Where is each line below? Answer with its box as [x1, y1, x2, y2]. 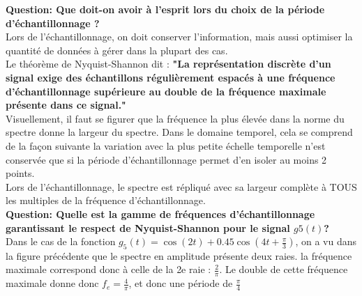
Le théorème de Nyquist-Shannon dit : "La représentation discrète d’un [6, 56, 331, 71]
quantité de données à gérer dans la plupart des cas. [6, 42, 228, 57]
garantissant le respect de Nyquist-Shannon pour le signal [6, 220, 290, 235]
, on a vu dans [295, 234, 357, 249]
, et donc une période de [128, 276, 233, 290]
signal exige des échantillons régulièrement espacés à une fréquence [6, 70, 335, 84]
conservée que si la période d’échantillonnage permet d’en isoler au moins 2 [6, 152, 327, 166]
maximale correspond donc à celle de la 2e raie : [6, 262, 211, 276]
